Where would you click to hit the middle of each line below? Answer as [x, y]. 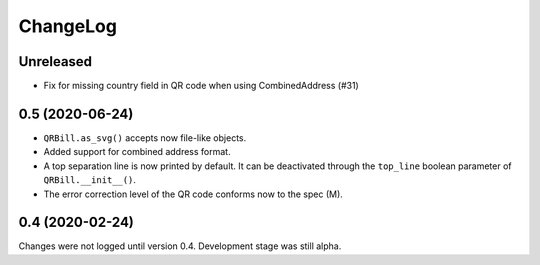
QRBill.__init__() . [90, 180]
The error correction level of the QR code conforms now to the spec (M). [193, 194]
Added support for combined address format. [137, 152]
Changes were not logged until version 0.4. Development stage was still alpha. [180, 246]
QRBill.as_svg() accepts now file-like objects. [145, 137]
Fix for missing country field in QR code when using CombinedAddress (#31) [201, 86]
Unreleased [55, 61]
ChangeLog [67, 26]
